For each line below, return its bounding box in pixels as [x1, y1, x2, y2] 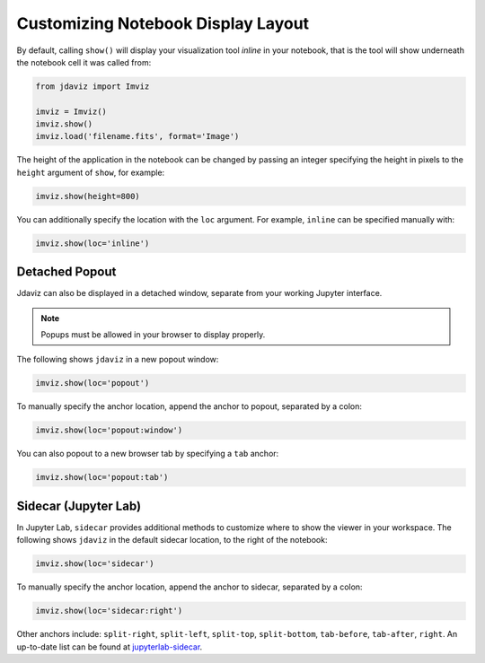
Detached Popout [16, 265, 117, 280]
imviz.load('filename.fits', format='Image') [35, 131, 240, 142]
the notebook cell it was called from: [16, 57, 152, 67]
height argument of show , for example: [16, 167, 165, 178]
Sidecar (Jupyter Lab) [16, 498, 142, 513]
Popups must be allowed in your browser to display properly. [40, 329, 266, 340]
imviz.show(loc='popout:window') [35, 425, 183, 435]
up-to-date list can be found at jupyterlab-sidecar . [16, 641, 203, 652]
